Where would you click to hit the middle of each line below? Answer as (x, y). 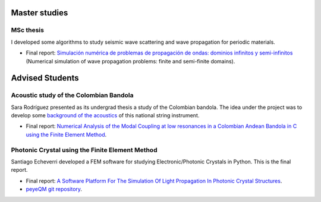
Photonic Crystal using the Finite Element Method (84, 150)
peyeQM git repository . (54, 189)
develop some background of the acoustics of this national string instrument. (105, 116)
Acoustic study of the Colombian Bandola (72, 95)
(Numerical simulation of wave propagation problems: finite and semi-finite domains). (130, 61)
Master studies (40, 13)
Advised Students (45, 78)
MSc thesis (28, 30)
